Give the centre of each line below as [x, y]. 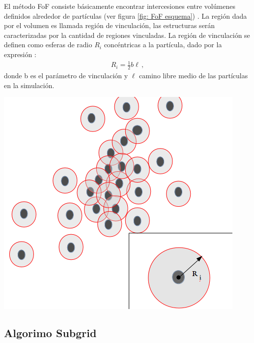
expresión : [20, 54]
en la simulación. [29, 85]
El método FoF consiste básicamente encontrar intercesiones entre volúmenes [120, 6]
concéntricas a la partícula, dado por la [163, 45]
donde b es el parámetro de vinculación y [66, 75]
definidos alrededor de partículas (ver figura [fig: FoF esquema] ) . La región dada [126, 16]
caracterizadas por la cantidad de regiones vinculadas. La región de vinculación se [127, 35]
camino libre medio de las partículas [194, 75]
